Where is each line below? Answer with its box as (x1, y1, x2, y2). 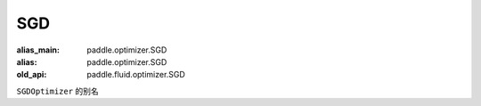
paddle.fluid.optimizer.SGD (86, 69, 186, 80)
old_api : (16, 69, 47, 80)
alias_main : (16, 45, 60, 55)
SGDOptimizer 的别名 (16, 86, 100, 96)
